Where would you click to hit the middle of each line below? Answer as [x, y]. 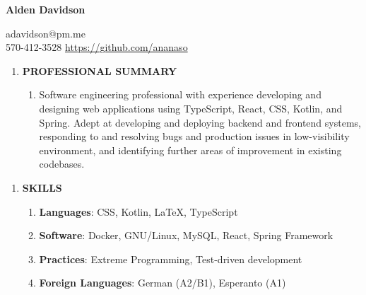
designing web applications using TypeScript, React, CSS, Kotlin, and [191, 108]
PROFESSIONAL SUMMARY [100, 70]
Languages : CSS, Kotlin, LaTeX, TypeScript [138, 211]
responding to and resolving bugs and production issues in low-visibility [194, 136]
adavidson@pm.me [46, 33]
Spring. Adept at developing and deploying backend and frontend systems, [200, 122]
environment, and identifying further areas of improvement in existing [190, 150]
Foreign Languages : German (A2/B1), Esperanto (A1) [163, 283]
